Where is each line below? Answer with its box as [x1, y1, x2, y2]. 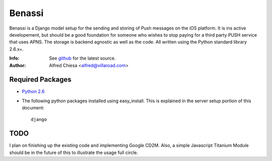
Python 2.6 [22, 88, 45, 95]
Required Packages [9, 75, 72, 84]
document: [22, 105, 45, 111]
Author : [9, 62, 26, 68]
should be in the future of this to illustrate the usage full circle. [9, 149, 139, 155]
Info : [9, 55, 20, 61]
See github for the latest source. [49, 55, 116, 61]
